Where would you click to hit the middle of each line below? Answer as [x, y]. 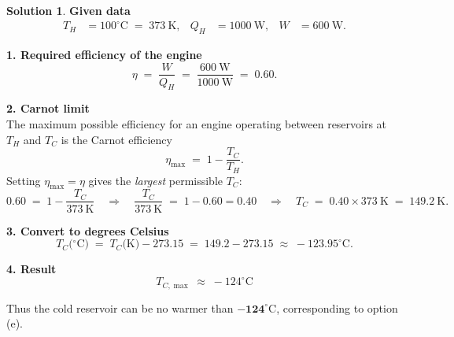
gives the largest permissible [156, 180]
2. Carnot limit [48, 108]
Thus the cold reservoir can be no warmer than [120, 307]
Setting [24, 180]
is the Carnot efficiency [116, 139]
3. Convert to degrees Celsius [88, 230]
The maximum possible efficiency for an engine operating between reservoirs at [197, 123]
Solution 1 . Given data [68, 10]
